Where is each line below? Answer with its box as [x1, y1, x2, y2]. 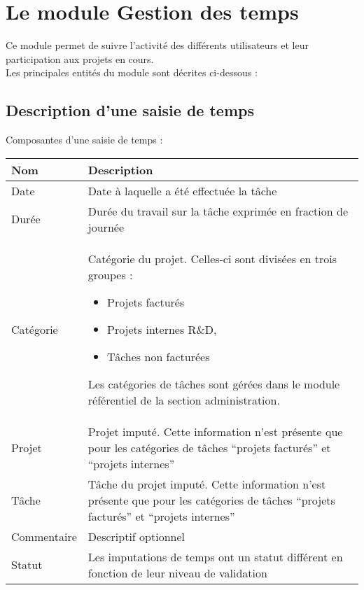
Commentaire [11, 528, 77, 545]
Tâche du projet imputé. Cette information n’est [87, 475, 326, 492]
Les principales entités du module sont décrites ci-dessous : [6, 65, 258, 80]
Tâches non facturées [107, 348, 210, 365]
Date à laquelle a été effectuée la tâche [87, 182, 277, 199]
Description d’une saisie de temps [6, 99, 254, 121]
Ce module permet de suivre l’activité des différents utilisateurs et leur [6, 38, 309, 52]
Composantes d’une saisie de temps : [6, 132, 163, 147]
